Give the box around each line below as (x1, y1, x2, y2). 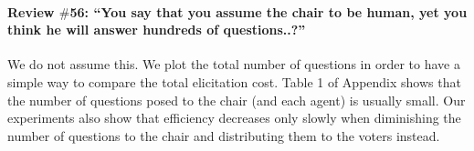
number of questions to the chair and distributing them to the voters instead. (7, 126, 440, 145)
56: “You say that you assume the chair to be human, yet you (69, 2, 468, 21)
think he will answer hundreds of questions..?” (7, 20, 306, 39)
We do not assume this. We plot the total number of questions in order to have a (7, 55, 460, 74)
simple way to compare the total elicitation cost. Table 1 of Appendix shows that (7, 72, 461, 91)
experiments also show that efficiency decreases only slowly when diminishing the (7, 108, 461, 127)
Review (7, 2, 55, 21)
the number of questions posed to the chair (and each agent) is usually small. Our (7, 90, 466, 109)
